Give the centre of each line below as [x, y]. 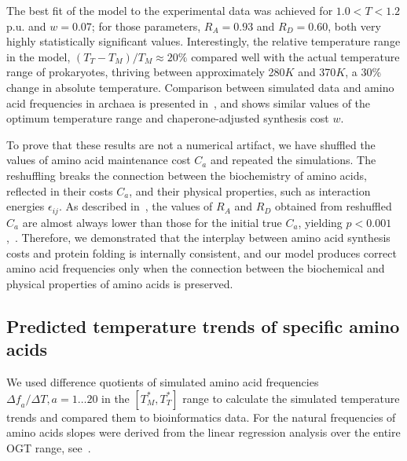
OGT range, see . [49, 447]
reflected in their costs [60, 190]
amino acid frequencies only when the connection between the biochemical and [196, 268]
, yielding [320, 222]
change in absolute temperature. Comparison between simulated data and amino [200, 87]
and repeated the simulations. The [293, 160]
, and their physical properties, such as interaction [250, 190]
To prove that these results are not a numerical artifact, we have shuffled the [191, 144]
